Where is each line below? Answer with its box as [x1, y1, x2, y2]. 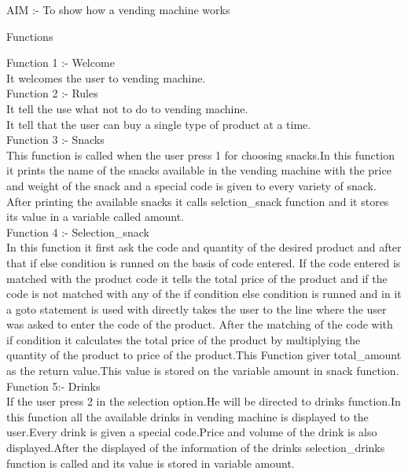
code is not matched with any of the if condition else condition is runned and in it [6, 285, 402, 302]
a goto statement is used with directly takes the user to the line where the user [6, 300, 387, 317]
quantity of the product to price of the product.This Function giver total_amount [6, 347, 402, 363]
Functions [6, 28, 53, 44]
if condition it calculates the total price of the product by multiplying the [6, 331, 361, 347]
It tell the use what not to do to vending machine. [6, 100, 248, 116]
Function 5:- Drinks [6, 377, 101, 394]
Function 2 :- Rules [6, 85, 98, 101]
